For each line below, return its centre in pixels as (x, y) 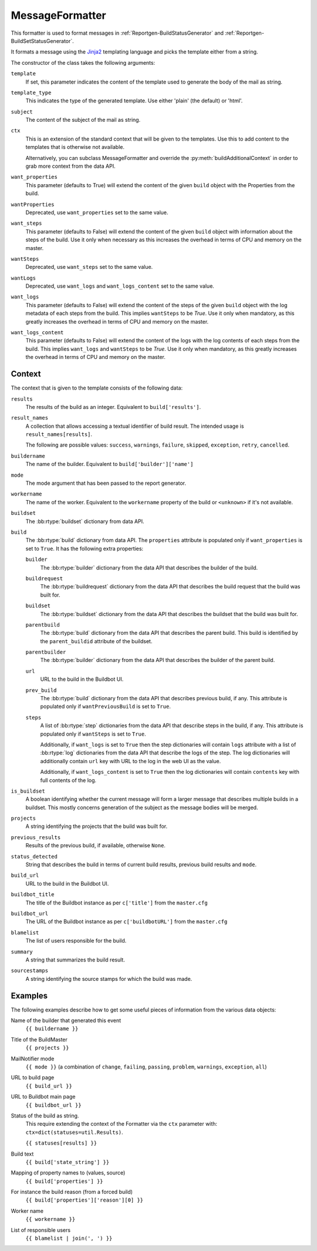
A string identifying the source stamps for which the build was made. (109, 979)
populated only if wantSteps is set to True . (93, 734)
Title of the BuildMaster (39, 1039)
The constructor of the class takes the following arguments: (83, 62)
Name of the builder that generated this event (66, 1020)
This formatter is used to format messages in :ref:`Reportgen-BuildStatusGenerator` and (117, 33)
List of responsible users (41, 1230)
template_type (31, 92)
